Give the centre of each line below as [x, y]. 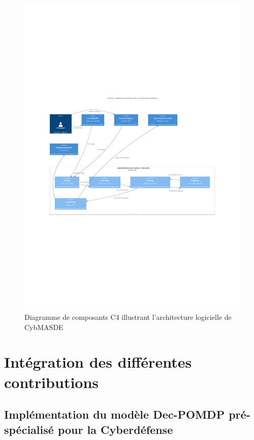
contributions [52, 382]
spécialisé [29, 429]
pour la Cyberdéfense [115, 429]
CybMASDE [44, 327]
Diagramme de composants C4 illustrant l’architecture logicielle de [128, 317]
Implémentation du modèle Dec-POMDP [115, 414]
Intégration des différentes [98, 362]
